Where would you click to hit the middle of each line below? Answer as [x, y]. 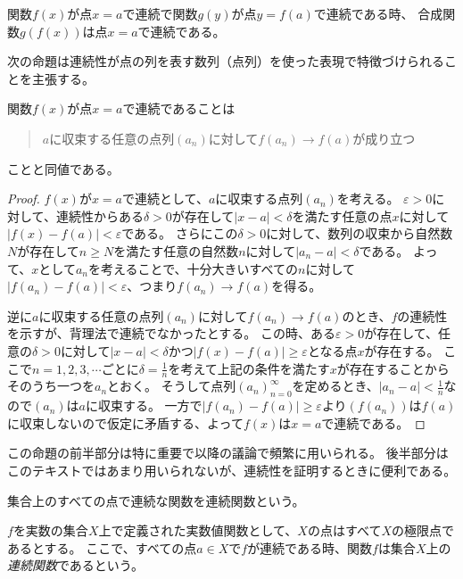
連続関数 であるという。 [76, 565]
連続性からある [99, 215]
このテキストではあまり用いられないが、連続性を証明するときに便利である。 [232, 470]
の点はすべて [344, 530]
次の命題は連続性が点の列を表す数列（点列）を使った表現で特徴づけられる [226, 61]
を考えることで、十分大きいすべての [194, 268]
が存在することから [393, 368]
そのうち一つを [51, 386]
